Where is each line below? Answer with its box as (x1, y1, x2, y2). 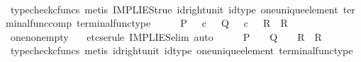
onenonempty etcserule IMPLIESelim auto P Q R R (10, 29, 322, 44)
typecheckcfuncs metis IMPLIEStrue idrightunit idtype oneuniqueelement (10, 1, 338, 16)
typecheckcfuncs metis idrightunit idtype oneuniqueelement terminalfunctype (10, 43, 353, 58)
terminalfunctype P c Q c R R (76, 15, 288, 30)
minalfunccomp (6, 15, 72, 30)
